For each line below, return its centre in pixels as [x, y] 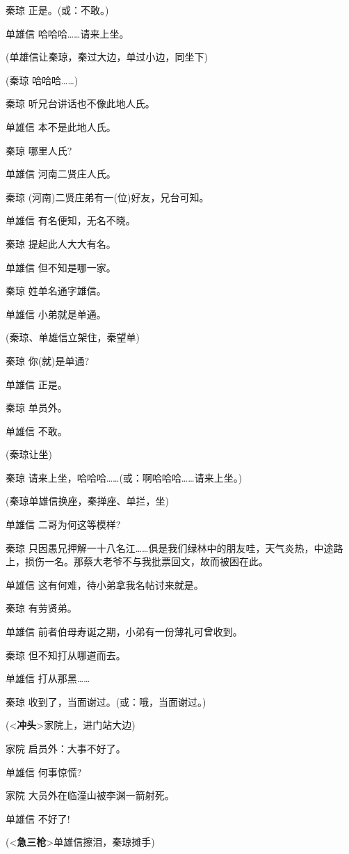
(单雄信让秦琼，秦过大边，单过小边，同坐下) [107, 57]
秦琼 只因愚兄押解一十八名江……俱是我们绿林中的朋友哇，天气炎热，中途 [170, 547]
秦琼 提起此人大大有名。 [61, 243]
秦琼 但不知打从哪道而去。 [66, 655]
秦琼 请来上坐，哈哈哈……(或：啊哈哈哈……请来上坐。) [124, 477]
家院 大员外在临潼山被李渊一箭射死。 [90, 795]
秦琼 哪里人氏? [39, 150]
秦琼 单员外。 [36, 408]
